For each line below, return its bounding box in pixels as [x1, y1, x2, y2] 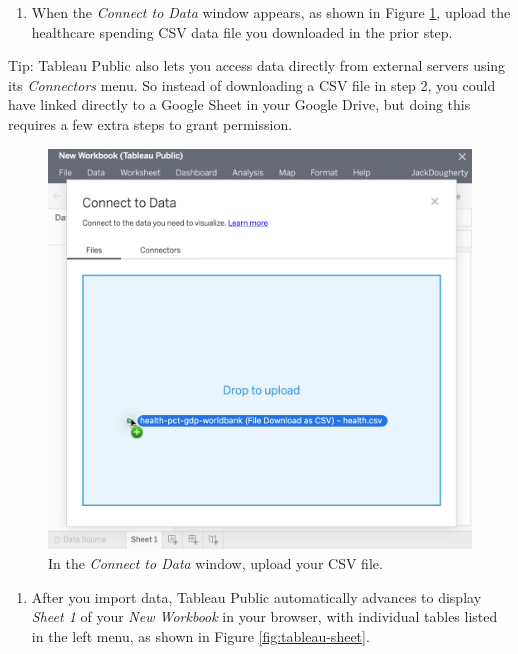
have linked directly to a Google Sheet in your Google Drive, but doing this [8, 94, 471, 115]
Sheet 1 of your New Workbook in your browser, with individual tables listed [31, 606, 498, 627]
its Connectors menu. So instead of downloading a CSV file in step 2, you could [8, 74, 496, 95]
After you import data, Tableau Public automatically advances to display [31, 586, 482, 607]
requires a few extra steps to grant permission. [8, 113, 293, 134]
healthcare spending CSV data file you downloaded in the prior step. [31, 21, 453, 42]
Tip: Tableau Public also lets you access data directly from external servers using [8, 55, 506, 76]
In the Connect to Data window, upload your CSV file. [48, 552, 383, 573]
